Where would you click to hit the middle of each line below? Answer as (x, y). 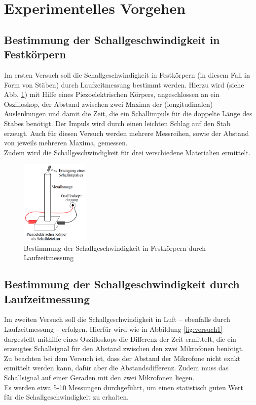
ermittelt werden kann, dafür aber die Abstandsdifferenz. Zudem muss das (116, 368)
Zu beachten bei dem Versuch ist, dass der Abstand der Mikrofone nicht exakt (122, 358)
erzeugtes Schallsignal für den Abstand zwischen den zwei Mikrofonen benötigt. (124, 348)
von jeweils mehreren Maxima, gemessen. (66, 143)
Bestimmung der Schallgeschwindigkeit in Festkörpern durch (115, 247)
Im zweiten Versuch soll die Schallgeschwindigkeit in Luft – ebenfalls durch (117, 319)
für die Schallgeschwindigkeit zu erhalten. (66, 397)
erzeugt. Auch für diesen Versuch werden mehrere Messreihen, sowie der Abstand (127, 133)
